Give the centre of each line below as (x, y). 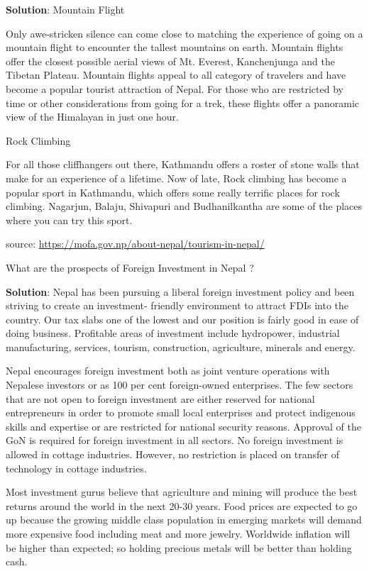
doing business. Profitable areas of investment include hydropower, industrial (173, 333)
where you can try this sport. (69, 220)
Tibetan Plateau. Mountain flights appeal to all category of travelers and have (176, 75)
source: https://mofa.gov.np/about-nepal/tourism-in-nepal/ (135, 244)
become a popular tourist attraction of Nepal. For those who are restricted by (175, 88)
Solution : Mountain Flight (65, 9)
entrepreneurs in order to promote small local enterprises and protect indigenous (181, 412)
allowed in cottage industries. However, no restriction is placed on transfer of (172, 454)
